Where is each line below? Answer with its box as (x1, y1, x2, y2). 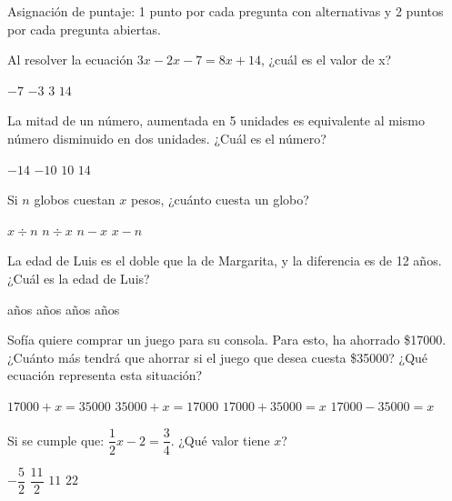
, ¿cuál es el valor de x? (260, 50, 392, 69)
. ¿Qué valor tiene (170, 430, 270, 449)
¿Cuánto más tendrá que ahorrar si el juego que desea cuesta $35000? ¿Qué (7, 347, 428, 366)
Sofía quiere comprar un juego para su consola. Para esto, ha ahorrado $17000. (7, 330, 447, 349)
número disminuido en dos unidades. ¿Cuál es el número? (7, 128, 326, 147)
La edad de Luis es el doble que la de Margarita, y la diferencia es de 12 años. (7, 251, 442, 270)
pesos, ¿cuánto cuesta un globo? (130, 190, 309, 209)
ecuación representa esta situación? (7, 366, 203, 385)
